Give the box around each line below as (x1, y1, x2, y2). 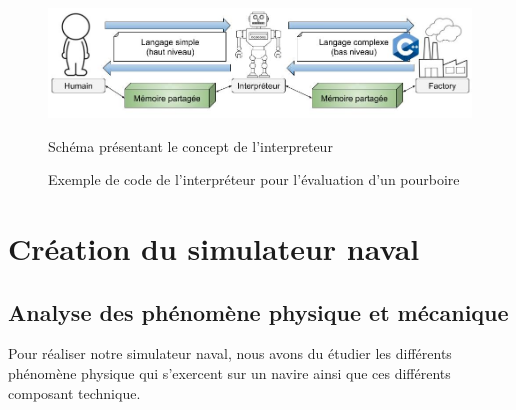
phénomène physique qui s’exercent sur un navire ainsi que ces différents (8, 363, 451, 384)
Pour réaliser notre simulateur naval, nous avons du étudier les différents (8, 343, 452, 364)
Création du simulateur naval (8, 228, 420, 269)
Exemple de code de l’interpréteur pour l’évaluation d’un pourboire (48, 169, 460, 190)
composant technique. (8, 382, 141, 403)
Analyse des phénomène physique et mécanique (8, 296, 509, 327)
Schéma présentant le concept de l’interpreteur (48, 135, 333, 156)
